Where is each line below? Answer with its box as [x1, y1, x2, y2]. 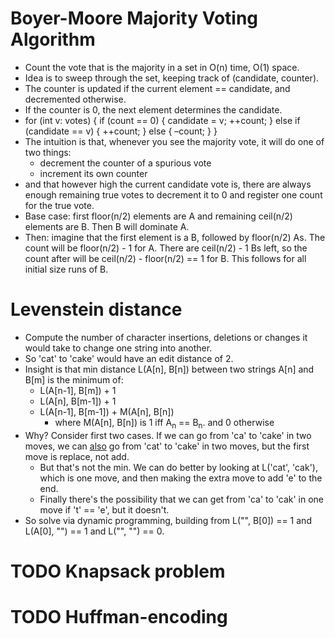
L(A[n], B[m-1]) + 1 [39, 395, 117, 407]
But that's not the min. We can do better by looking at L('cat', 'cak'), [39, 461, 318, 473]
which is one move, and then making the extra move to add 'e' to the [39, 472, 323, 484]
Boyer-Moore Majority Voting [10, 7, 259, 30]
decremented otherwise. [24, 93, 127, 105]
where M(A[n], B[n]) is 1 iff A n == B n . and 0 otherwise [54, 416, 275, 431]
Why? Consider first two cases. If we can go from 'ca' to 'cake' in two [24, 429, 312, 441]
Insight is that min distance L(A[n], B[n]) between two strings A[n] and [24, 363, 315, 375]
